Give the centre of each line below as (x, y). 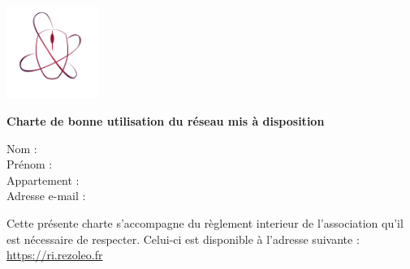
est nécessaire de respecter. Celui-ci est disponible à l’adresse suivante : (183, 239)
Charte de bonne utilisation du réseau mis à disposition (166, 120)
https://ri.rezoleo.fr (55, 255)
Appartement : (43, 179)
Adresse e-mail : (46, 196)
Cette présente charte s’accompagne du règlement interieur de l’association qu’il (205, 222)
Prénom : (30, 164)
